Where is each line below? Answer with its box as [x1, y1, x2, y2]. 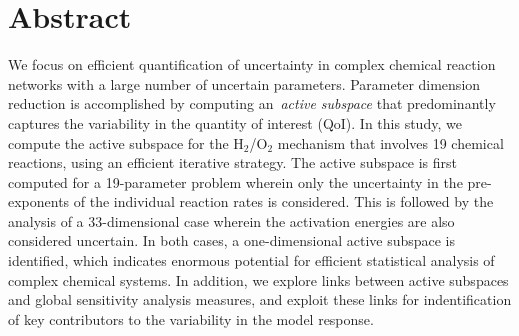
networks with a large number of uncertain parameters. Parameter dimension [8, 73, 481, 94]
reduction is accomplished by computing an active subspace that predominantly [8, 93, 496, 114]
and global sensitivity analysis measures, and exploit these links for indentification [8, 289, 512, 310]
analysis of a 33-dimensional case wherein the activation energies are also [8, 210, 455, 231]
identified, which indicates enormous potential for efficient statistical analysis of [8, 250, 495, 271]
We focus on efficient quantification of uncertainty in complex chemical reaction [8, 54, 496, 75]
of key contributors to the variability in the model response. [8, 308, 374, 329]
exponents [8, 191, 70, 212]
